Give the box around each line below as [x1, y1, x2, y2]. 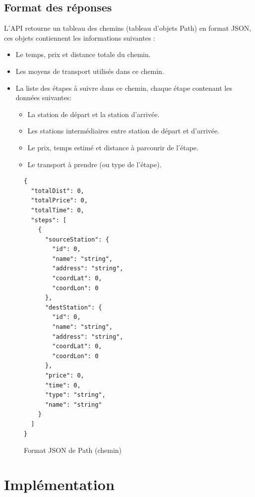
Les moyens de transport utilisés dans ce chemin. [15, 65, 164, 76]
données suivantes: [15, 92, 72, 103]
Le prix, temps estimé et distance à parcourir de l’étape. [27, 142, 198, 152]
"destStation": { [45, 304, 102, 311]
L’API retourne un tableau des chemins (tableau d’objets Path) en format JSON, [4, 23, 252, 33]
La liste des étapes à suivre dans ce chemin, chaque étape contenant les [15, 82, 232, 93]
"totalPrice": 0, [31, 197, 88, 204]
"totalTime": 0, [31, 206, 84, 214]
